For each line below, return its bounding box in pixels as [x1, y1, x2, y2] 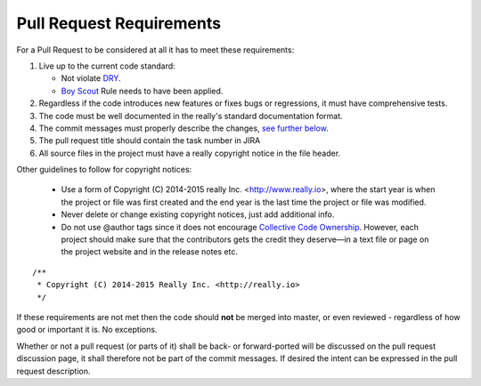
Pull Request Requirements [16, 13, 222, 33]
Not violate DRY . [61, 73, 121, 84]
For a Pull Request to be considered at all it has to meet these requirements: [16, 44, 295, 55]
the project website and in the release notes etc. [61, 246, 238, 257]
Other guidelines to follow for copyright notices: [16, 165, 192, 175]
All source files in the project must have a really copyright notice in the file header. [38, 148, 341, 158]
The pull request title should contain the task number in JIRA [38, 135, 261, 146]
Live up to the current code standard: [38, 60, 175, 71]
